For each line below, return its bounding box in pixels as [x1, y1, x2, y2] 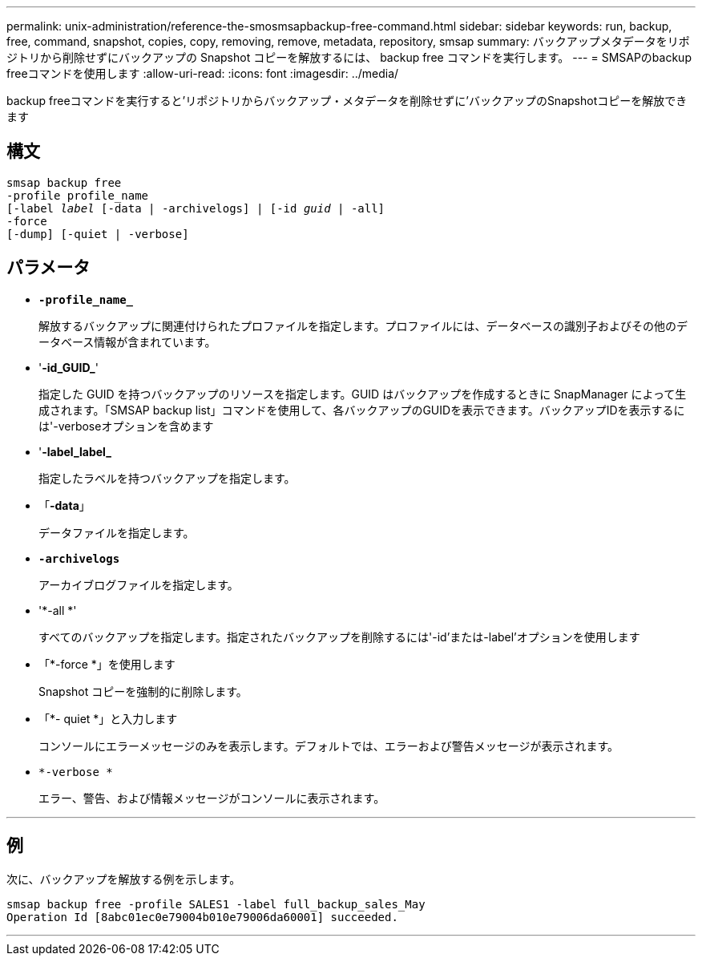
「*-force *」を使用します [38, 657, 175, 671]
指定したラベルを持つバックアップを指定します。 [38, 471, 296, 485]
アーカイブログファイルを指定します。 [38, 577, 239, 592]
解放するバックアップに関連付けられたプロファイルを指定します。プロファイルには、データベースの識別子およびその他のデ [38, 318, 688, 333]
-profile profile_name [6, 188, 149, 202]
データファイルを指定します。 [38, 525, 195, 540]
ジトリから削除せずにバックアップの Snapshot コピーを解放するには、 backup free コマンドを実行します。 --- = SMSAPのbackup [6, 51, 692, 64]
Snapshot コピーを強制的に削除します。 [38, 684, 248, 698]
